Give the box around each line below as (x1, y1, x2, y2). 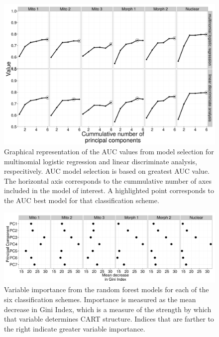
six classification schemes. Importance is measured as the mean (4, 294, 196, 304)
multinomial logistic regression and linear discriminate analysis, (4, 156, 197, 166)
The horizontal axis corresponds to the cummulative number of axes (4, 175, 212, 186)
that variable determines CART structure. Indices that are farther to (4, 314, 214, 324)
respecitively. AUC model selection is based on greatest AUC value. (4, 166, 210, 176)
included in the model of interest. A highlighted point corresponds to (4, 185, 214, 196)
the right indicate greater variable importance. (4, 323, 145, 334)
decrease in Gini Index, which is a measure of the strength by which (4, 304, 212, 314)
